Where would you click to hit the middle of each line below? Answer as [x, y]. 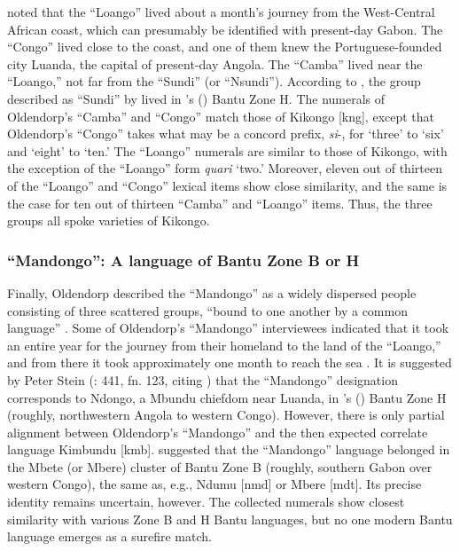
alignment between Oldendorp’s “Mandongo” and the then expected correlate [218, 432]
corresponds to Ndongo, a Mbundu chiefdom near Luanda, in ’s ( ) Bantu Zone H [227, 397]
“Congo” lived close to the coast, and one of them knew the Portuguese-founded [225, 47]
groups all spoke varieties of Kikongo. [109, 220]
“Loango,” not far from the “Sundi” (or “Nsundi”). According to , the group [214, 81]
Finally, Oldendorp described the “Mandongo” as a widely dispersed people [212, 292]
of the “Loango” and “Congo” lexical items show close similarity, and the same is [227, 185]
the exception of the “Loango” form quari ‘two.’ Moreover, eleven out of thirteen [225, 168]
